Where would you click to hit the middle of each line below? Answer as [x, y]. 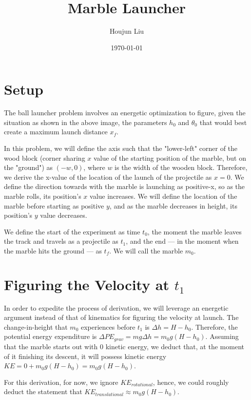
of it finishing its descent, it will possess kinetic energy [85, 356]
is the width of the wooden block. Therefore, [181, 167]
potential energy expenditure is [50, 336]
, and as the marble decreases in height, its [173, 205]
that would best [223, 122]
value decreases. [64, 215]
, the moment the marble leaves [194, 231]
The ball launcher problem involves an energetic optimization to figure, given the [125, 113]
